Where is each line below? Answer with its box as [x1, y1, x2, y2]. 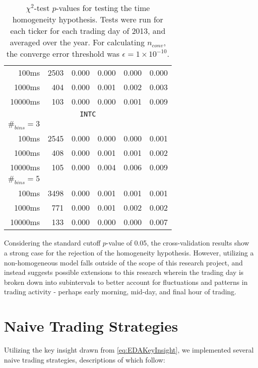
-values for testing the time [56, 2, 150, 13]
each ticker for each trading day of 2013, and [10, 25, 166, 36]
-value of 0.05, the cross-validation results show [106, 238, 250, 248]
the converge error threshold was [6, 48, 120, 59]
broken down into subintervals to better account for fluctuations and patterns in [4, 276, 248, 287]
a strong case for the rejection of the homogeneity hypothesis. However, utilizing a [4, 247, 254, 257]
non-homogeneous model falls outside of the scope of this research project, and [4, 257, 243, 267]
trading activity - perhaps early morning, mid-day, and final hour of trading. [4, 286, 237, 297]
